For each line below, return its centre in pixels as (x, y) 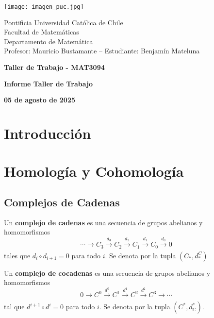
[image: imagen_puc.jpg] (44, 7)
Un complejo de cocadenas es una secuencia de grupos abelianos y (107, 273)
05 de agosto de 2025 (40, 100)
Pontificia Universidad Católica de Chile (64, 22)
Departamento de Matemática (49, 41)
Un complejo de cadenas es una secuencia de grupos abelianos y (103, 222)
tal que (14, 307)
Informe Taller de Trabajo (48, 83)
